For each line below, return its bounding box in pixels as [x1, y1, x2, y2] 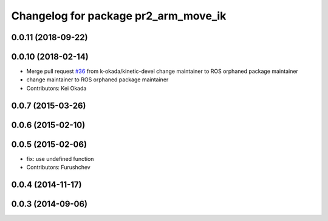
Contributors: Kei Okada [26, 84, 87, 92]
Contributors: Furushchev [26, 164, 91, 171]
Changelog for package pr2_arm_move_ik [11, 9, 227, 22]
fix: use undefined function [26, 155, 94, 162]
